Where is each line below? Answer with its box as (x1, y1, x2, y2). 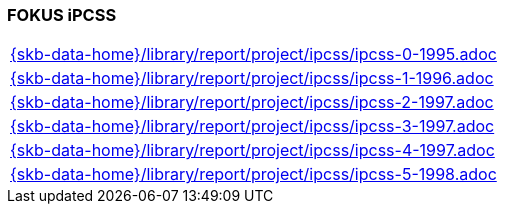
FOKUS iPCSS (7, 5, 117, 25)
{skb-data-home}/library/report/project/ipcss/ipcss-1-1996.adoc (10, 68, 494, 89)
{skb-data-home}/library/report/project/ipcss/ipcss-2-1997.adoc (10, 92, 494, 113)
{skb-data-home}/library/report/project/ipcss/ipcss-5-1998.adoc (10, 164, 497, 185)
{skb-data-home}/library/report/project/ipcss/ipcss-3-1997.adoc (10, 116, 495, 137)
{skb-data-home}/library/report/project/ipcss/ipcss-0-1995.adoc (10, 44, 497, 65)
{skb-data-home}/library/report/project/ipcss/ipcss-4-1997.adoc (10, 140, 495, 161)
